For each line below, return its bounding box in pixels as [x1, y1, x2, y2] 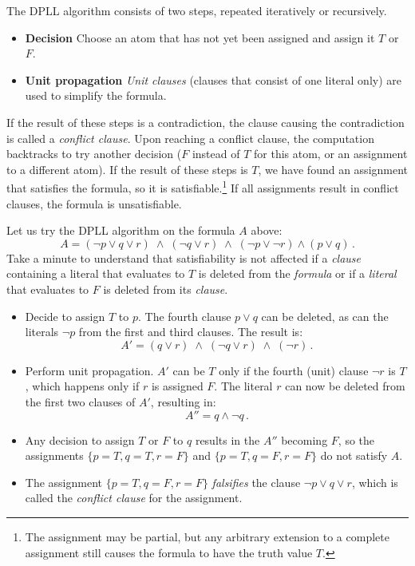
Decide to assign [25, 307, 105, 324]
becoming [281, 431, 328, 448]
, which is [351, 473, 398, 490]
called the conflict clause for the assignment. [25, 489, 243, 506]
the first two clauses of [25, 393, 136, 410]
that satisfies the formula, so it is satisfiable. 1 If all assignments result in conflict [6, 177, 399, 196]
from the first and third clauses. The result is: [78, 323, 303, 340]
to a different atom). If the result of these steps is [6, 160, 248, 177]
